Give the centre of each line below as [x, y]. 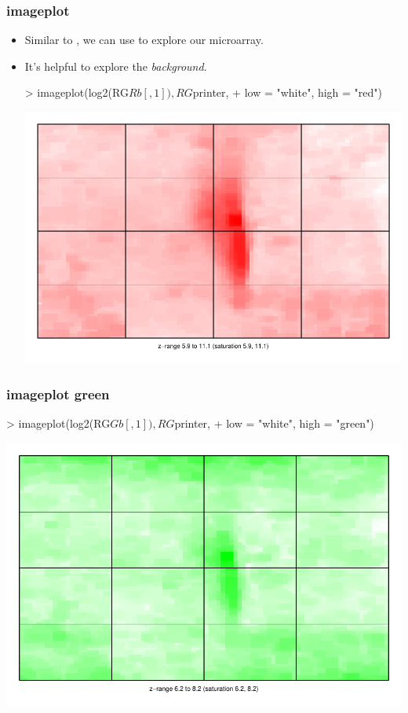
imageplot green [58, 393]
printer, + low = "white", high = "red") [288, 92]
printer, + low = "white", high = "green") [274, 423]
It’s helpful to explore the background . [116, 66]
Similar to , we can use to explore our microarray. [144, 40]
